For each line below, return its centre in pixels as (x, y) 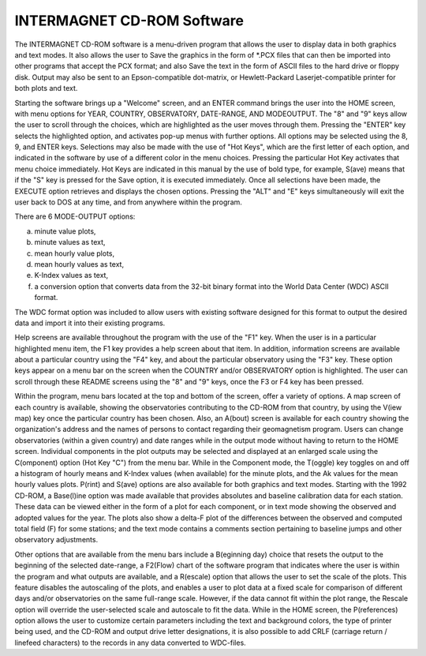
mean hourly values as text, (79, 264)
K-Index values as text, (71, 276)
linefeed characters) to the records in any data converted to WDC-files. (130, 643)
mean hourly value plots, (74, 253)
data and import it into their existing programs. (90, 323)
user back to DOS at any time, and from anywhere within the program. (128, 202)
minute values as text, (70, 242)
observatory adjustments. (56, 540)
